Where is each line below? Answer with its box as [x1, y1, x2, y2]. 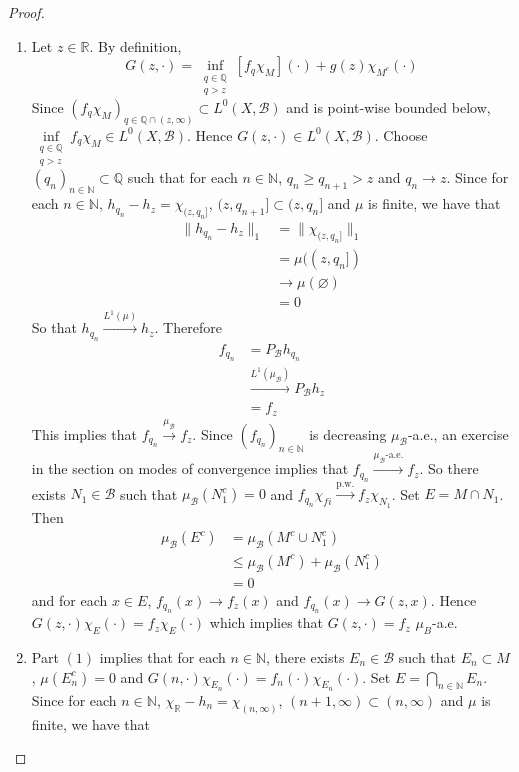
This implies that [31, 423, 137, 444]
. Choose [374, 124, 428, 145]
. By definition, [89, 35, 182, 56]
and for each [31, 589, 108, 610]
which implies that [209, 612, 324, 633]
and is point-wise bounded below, [286, 96, 491, 117]
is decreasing [309, 423, 387, 444]
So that [31, 317, 77, 338]
